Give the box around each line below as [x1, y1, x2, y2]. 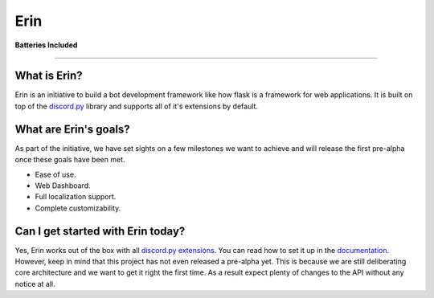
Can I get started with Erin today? [14, 224, 186, 238]
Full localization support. [35, 192, 117, 202]
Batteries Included [14, 40, 78, 50]
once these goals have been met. [14, 155, 125, 165]
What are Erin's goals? [14, 122, 130, 136]
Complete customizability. [35, 203, 121, 213]
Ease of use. [35, 169, 76, 179]
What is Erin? [14, 69, 84, 83]
